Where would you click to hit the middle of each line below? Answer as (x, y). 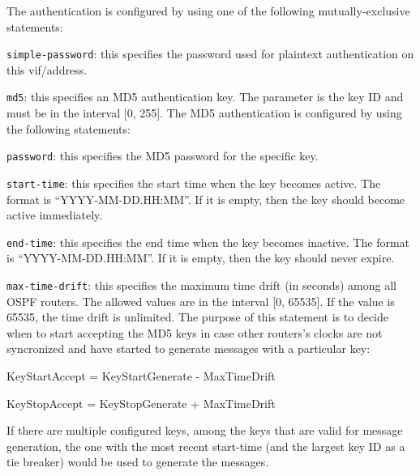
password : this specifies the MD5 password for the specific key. (163, 156)
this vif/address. (47, 69)
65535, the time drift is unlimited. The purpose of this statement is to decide (198, 317)
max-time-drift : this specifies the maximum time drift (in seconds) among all (201, 285)
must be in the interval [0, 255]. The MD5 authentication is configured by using (204, 113)
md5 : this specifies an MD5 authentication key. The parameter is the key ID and (205, 97)
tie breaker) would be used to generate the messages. (138, 462)
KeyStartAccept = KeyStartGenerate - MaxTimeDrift (141, 376)
